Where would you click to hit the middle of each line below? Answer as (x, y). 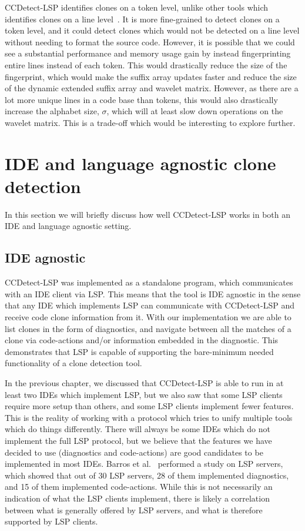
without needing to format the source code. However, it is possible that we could (150, 42)
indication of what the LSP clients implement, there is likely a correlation (137, 498)
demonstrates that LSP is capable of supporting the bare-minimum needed (139, 351)
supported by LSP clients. (51, 521)
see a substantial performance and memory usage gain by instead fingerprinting (148, 53)
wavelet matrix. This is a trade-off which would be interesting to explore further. (150, 122)
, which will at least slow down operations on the (195, 111)
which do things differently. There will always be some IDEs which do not (138, 429)
